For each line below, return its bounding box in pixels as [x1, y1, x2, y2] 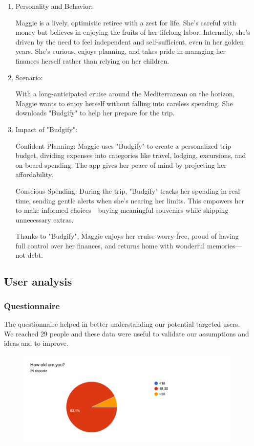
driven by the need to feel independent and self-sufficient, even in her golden [15, 36, 244, 46]
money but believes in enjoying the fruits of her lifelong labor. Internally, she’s [15, 27, 250, 37]
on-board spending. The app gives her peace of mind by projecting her [15, 159, 227, 170]
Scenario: [15, 72, 43, 82]
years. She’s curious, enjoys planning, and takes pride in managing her [15, 46, 226, 56]
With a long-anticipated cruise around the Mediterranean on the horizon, [15, 89, 235, 99]
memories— [207, 240, 242, 250]
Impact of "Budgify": [15, 124, 77, 134]
